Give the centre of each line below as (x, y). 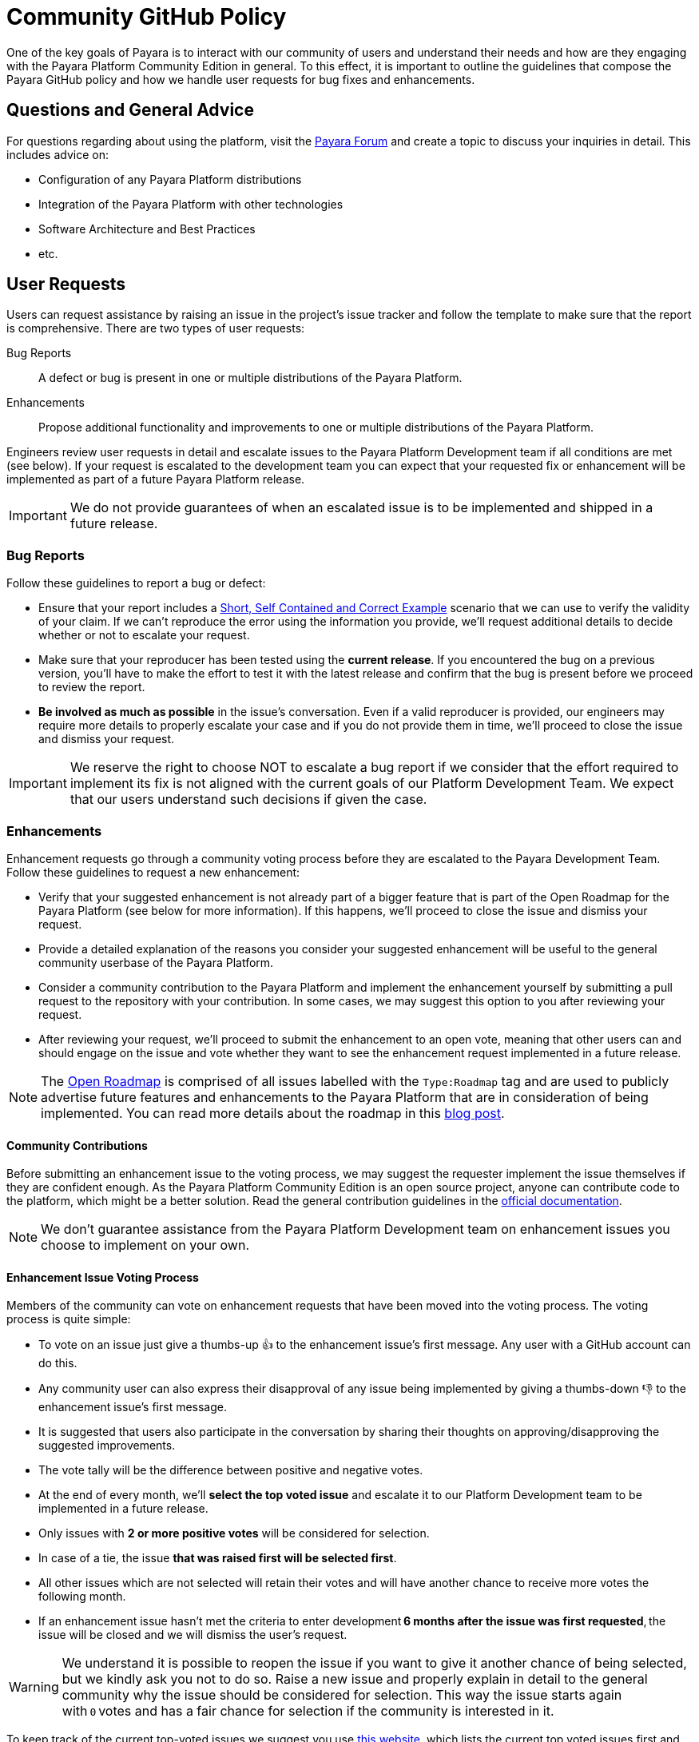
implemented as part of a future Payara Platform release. (156, 479)
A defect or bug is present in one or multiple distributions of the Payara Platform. (250, 378)
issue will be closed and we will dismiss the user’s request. (193, 1635)
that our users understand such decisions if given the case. (248, 799)
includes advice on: (58, 154)
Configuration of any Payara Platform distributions (170, 179)
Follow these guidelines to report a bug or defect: (136, 583)
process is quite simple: (69, 1319)
